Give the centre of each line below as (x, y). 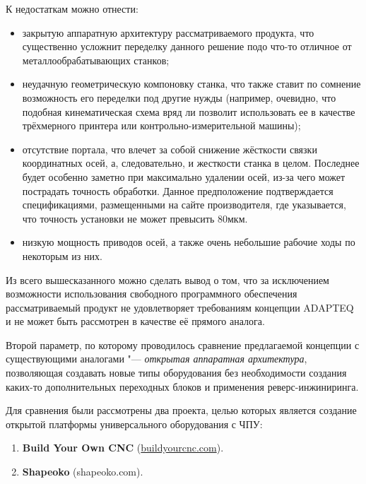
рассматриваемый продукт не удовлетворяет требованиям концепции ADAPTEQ (180, 307)
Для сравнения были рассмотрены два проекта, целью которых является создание (181, 410)
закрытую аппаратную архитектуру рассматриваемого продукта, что (168, 32)
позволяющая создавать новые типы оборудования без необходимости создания (176, 373)
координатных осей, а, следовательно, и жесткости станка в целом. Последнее (191, 163)
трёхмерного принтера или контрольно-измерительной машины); (161, 125)
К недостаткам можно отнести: (72, 8)
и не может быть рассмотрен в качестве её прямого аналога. (135, 321)
